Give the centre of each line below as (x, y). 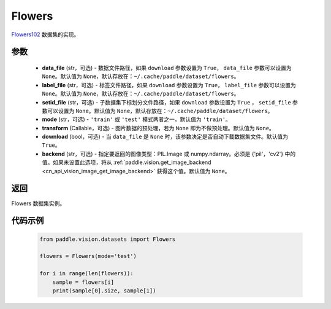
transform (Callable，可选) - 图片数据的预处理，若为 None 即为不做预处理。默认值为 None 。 (158, 128)
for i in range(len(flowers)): (87, 274)
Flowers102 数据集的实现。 (45, 34)
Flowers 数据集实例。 (38, 203)
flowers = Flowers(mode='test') (88, 256)
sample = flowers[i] (83, 282)
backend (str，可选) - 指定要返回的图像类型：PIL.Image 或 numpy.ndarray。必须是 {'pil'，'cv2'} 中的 (169, 154)
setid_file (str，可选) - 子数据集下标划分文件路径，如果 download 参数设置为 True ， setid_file (166, 102)
